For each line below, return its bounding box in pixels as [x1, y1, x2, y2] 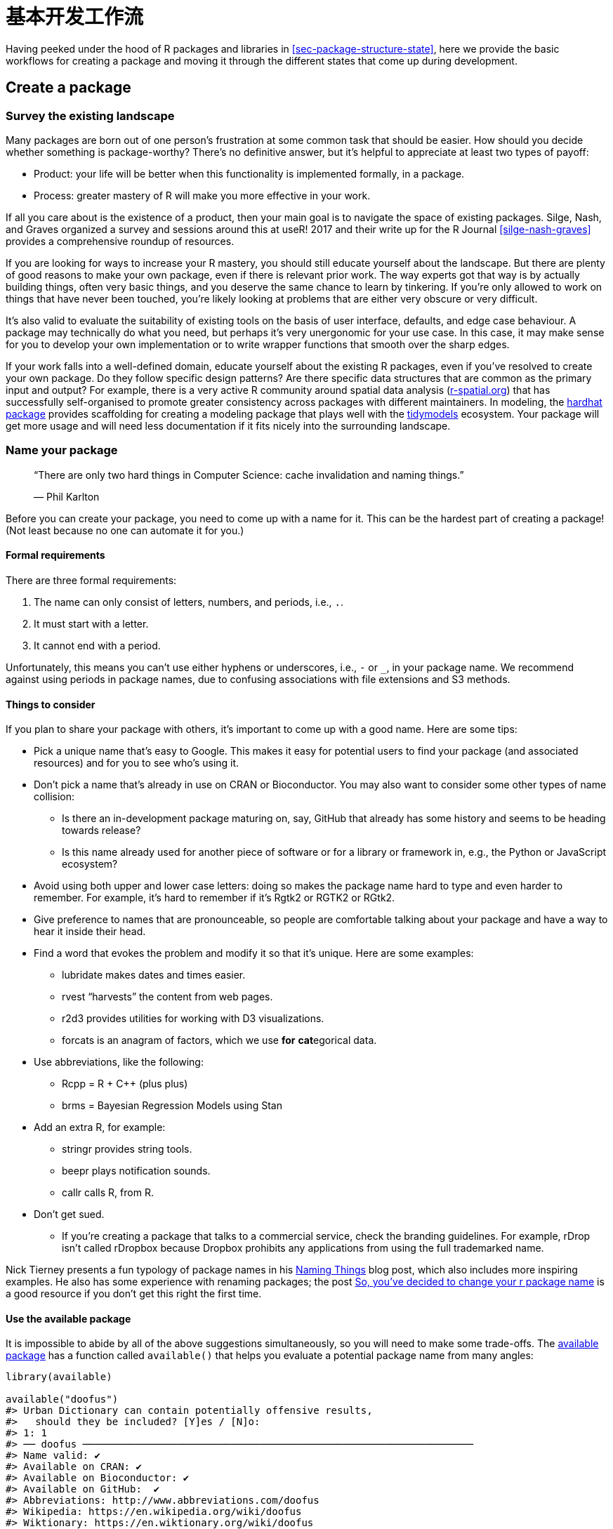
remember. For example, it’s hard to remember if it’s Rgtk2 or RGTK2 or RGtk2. [34, 892, 395, 904]
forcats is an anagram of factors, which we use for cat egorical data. [62, 1034, 377, 1047]
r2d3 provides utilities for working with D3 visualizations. [62, 1012, 324, 1025]
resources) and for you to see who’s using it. [34, 757, 239, 769]
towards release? [62, 824, 141, 837]
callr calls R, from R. [62, 1186, 154, 1199]
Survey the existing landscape [6, 108, 175, 123]
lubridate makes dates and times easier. [62, 969, 246, 981]
